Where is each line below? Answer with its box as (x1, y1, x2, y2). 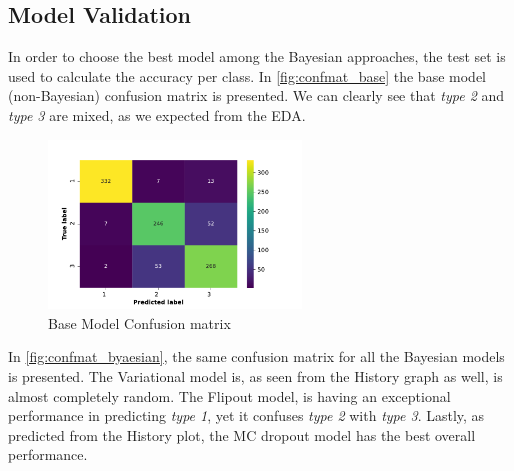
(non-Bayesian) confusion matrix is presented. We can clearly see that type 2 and (8, 85, 505, 106)
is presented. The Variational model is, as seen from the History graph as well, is (8, 365, 503, 386)
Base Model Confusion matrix (48, 312, 231, 333)
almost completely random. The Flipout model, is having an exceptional (8, 385, 451, 406)
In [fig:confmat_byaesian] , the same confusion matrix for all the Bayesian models (8, 346, 505, 367)
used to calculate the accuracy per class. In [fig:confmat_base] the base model (8, 65, 486, 86)
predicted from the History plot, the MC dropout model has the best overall (8, 424, 476, 445)
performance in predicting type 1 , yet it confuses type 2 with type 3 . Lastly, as (8, 405, 485, 426)
